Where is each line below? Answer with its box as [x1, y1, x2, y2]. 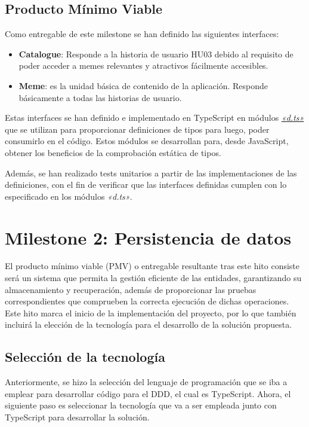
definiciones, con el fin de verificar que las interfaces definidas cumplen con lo [5, 178, 287, 191]
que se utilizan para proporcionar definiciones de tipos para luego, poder [5, 123, 270, 135]
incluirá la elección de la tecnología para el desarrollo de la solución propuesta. [5, 318, 292, 331]
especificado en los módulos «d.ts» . [5, 190, 132, 202]
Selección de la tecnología [5, 347, 165, 366]
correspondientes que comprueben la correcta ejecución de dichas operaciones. [5, 295, 289, 307]
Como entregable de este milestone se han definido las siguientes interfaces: [5, 28, 279, 40]
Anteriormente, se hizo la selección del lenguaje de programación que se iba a [5, 376, 288, 388]
